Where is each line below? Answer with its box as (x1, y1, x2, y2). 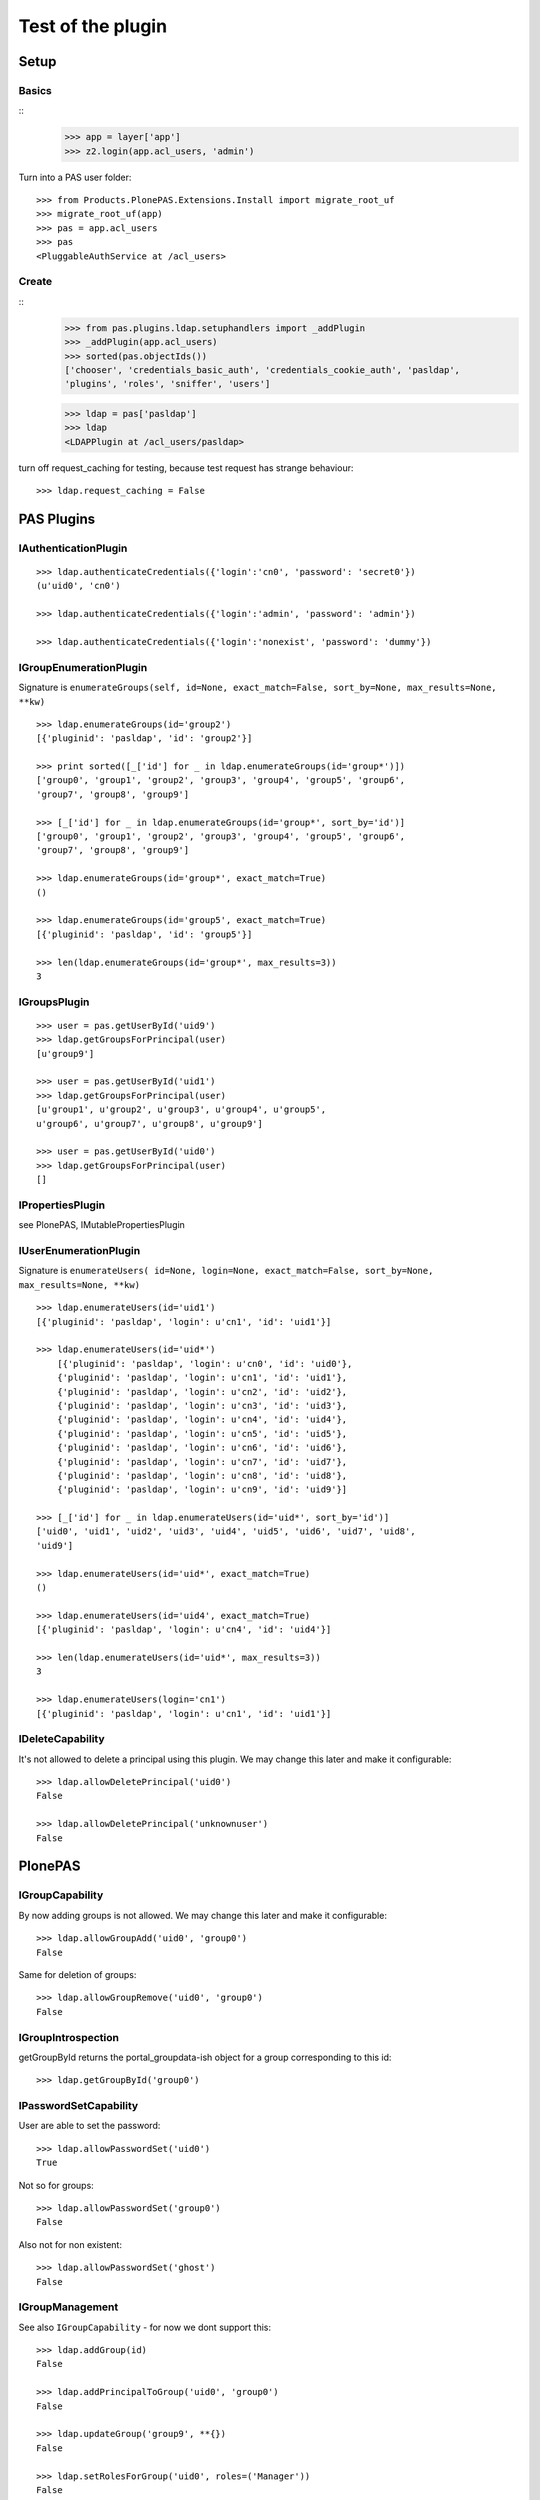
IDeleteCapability (18, 1732, 105, 1746)
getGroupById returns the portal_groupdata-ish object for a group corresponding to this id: (18, 2051, 392, 2063)
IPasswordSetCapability (18, 2099, 139, 2113)
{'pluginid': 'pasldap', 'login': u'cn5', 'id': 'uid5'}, (56, 1428, 348, 1439)
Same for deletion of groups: (18, 1968, 137, 1980)
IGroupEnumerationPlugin (18, 660, 148, 674)
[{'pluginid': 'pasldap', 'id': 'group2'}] (36, 733, 253, 744)
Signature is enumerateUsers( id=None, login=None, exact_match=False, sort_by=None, (18, 1265, 434, 1277)
